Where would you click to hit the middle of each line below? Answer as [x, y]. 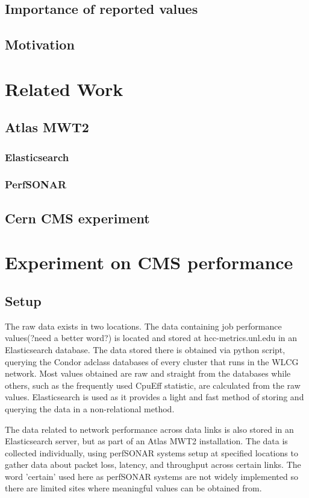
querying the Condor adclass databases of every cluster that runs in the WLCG [152, 361]
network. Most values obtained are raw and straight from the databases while [148, 373]
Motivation [40, 44]
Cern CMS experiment [77, 218]
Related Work [64, 88]
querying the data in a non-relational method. [90, 408]
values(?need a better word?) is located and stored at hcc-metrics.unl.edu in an [151, 338]
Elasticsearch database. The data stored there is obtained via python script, [145, 349]
